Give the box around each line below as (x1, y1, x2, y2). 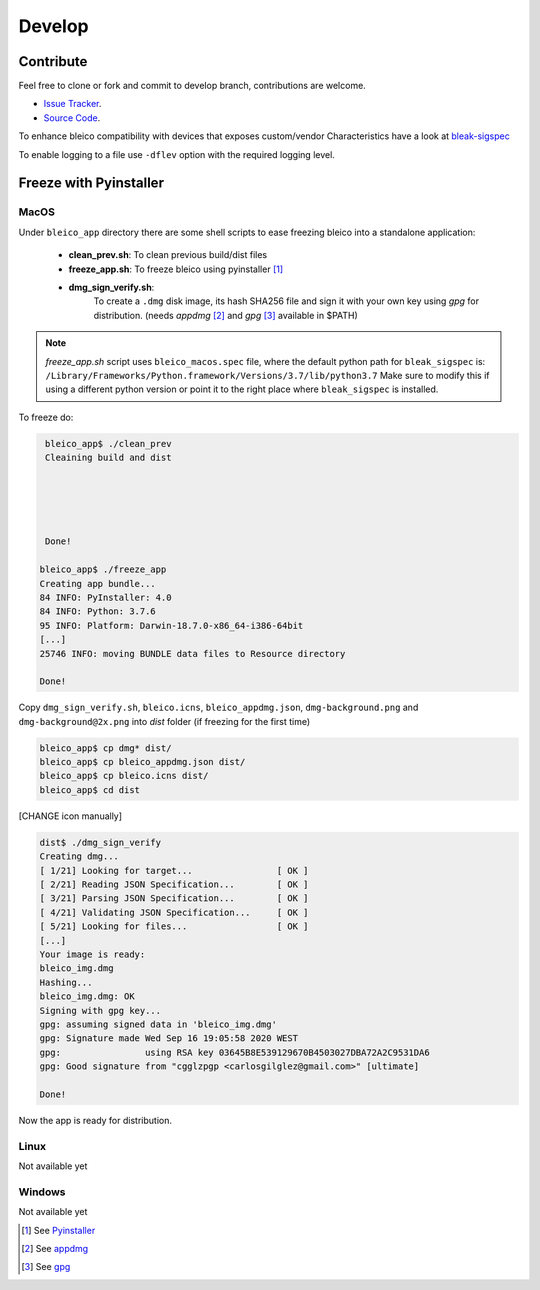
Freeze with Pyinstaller (18, 175, 165, 192)
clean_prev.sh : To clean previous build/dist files (68, 249, 268, 261)
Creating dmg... (39, 851, 120, 862)
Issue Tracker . (43, 98, 102, 110)
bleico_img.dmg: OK (39, 991, 135, 1002)
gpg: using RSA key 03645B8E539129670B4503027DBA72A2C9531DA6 (39, 1046, 430, 1058)
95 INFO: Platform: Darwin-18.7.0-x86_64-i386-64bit (39, 620, 304, 631)
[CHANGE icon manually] (18, 810, 123, 822)
